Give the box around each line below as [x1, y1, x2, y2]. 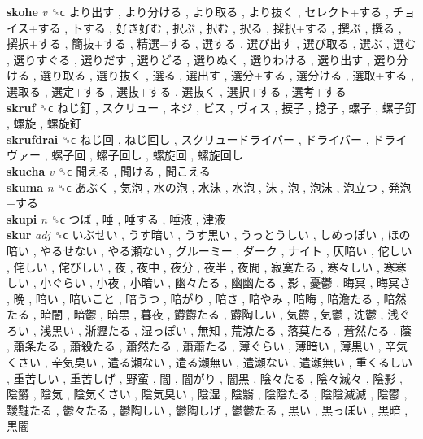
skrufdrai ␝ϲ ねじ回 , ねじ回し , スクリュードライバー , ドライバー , [7, 130, 369, 147]
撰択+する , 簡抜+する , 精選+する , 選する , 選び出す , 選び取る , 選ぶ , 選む [7, 35, 416, 52]
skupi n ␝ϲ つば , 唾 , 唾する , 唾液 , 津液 [7, 210, 226, 227]
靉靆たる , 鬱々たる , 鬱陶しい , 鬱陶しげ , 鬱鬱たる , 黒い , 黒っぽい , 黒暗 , [7, 401, 408, 418]
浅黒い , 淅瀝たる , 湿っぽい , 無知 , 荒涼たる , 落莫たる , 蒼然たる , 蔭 [40, 321, 412, 338]
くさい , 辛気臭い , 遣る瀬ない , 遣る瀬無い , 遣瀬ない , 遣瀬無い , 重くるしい [7, 354, 413, 371]
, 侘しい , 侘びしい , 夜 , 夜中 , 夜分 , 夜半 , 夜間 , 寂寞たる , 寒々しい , [7, 258, 380, 275]
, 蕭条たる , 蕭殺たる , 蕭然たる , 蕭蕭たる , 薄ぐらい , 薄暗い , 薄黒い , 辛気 [7, 337, 408, 354]
